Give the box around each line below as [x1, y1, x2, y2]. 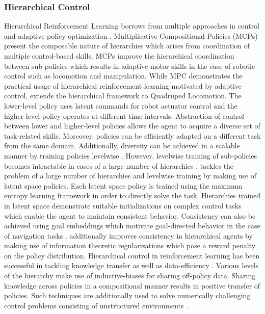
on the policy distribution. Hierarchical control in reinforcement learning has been [4, 250, 260, 260]
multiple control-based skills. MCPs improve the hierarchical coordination [4, 50, 234, 61]
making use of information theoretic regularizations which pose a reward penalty [4, 240, 256, 251]
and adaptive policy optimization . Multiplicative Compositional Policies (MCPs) [4, 30, 258, 41]
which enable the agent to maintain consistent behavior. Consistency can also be [4, 210, 256, 221]
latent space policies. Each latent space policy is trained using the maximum [4, 180, 243, 191]
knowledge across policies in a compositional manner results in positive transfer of [4, 280, 260, 291]
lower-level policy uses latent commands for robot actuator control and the [4, 100, 237, 111]
